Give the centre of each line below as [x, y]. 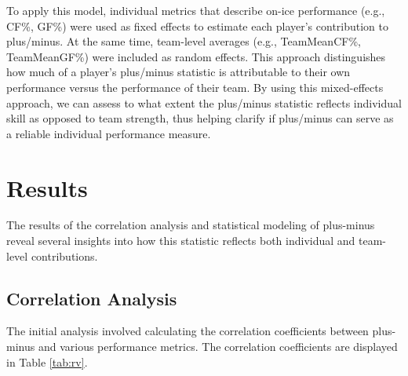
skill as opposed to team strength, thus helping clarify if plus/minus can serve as [200, 118]
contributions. [64, 256]
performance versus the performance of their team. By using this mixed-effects [195, 87]
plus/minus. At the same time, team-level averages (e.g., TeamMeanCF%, [184, 41]
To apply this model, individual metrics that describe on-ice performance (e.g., [196, 10]
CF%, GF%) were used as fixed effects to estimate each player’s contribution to [198, 26]
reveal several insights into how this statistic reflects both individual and [181, 241]
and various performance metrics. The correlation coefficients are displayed [218, 347]
